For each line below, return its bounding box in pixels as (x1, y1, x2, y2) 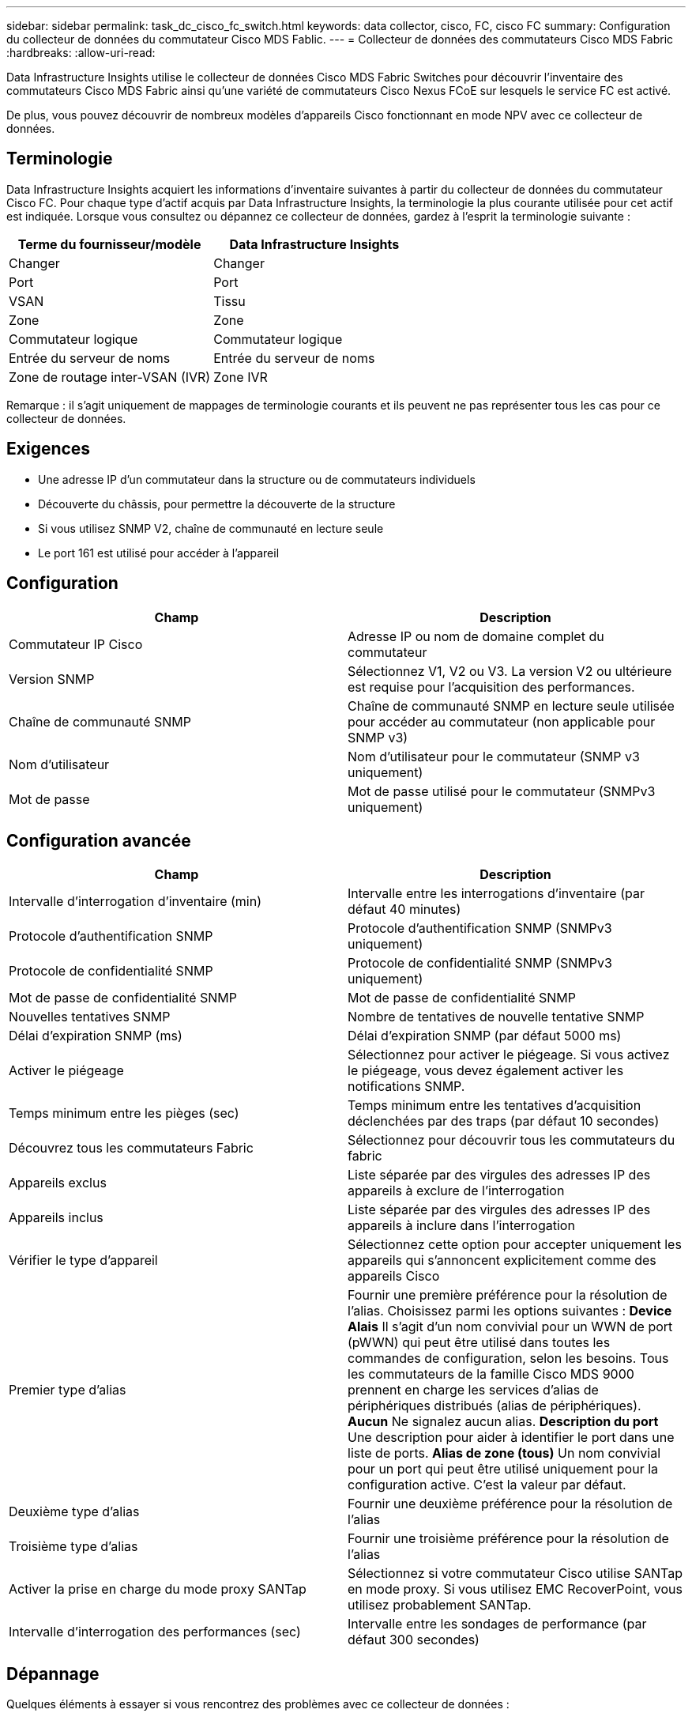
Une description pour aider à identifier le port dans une (348, 1429, 675, 1446)
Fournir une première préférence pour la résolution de (348, 1287, 668, 1304)
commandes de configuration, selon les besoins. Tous (348, 1350, 669, 1367)
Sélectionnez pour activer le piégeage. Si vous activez (348, 1047, 670, 1063)
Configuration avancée (6, 830, 191, 851)
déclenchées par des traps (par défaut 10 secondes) (348, 1113, 660, 1130)
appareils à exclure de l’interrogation (348, 1183, 565, 1199)
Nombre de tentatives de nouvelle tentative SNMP (348, 1009, 645, 1025)
